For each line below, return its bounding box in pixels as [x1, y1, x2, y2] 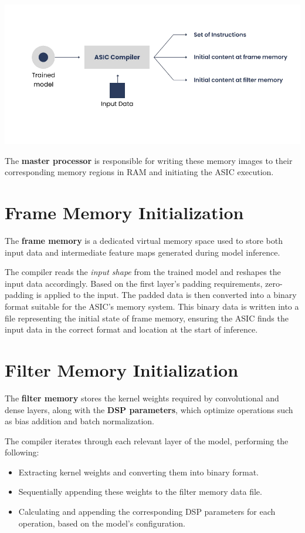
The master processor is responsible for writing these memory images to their [5, 154, 293, 166]
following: [5, 446, 39, 458]
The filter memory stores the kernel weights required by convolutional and [5, 391, 279, 404]
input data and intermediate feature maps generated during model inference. [5, 246, 280, 258]
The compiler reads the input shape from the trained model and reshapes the [5, 266, 281, 278]
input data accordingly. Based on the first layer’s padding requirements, [5, 277, 263, 289]
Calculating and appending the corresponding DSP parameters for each [18, 505, 276, 518]
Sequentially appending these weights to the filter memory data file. [18, 485, 262, 498]
